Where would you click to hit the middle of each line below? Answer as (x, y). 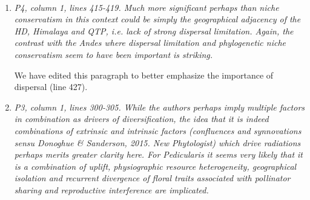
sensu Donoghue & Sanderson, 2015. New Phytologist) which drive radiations (157, 142)
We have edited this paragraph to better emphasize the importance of (144, 75)
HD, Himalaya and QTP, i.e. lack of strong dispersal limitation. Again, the (154, 31)
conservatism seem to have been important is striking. (114, 54)
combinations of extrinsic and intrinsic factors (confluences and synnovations (158, 130)
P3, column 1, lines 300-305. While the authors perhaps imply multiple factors (160, 107)
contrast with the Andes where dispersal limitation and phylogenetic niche (150, 43)
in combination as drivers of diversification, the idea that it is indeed (141, 119)
